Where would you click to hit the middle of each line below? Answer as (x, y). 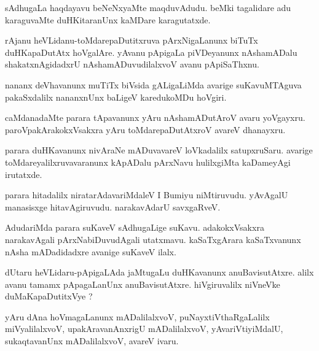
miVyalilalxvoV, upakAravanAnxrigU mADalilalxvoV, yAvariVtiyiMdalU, (144, 329)
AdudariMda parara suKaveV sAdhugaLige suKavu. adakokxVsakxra (135, 227)
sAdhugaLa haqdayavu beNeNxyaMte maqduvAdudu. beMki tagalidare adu (148, 7)
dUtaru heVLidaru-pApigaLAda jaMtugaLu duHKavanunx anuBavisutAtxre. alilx (159, 272)
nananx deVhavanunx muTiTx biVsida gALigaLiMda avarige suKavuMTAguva (153, 84)
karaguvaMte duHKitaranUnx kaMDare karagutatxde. (108, 19)
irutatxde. (24, 174)
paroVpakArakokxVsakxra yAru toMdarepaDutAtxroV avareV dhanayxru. (145, 129)
